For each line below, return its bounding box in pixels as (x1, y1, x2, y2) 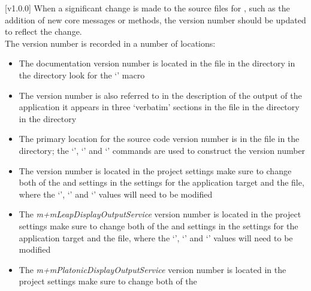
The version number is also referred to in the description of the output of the (19, 89, 302, 101)
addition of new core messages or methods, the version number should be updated (5, 13, 306, 26)
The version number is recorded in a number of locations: (5, 37, 216, 49)
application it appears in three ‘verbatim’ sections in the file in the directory (19, 101, 300, 113)
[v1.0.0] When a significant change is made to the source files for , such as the (5, 2, 290, 14)
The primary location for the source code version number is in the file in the (19, 132, 300, 145)
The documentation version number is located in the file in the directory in (19, 57, 295, 69)
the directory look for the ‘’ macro (19, 68, 145, 81)
